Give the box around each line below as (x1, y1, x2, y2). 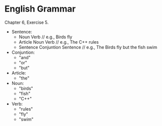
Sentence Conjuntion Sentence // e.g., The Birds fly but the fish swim (18, 44, 157, 50)
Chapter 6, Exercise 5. (4, 19, 49, 25)
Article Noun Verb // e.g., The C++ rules (18, 39, 99, 45)
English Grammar (4, 3, 76, 15)
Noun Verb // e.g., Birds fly (18, 34, 72, 40)
